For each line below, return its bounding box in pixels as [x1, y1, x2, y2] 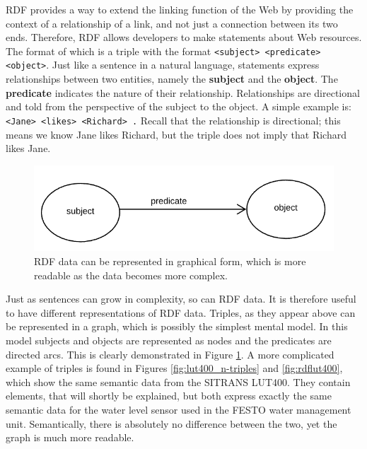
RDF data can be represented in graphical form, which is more [34, 253, 306, 268]
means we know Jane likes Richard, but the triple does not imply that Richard [6, 127, 346, 141]
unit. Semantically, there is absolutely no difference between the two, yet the [6, 416, 337, 431]
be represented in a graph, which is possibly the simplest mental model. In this [6, 319, 348, 334]
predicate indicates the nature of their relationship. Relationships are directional [6, 85, 360, 100]
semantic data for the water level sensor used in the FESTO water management [6, 402, 351, 416]
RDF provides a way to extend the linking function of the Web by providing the [6, 2, 354, 16]
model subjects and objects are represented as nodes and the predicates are [6, 332, 332, 347]
